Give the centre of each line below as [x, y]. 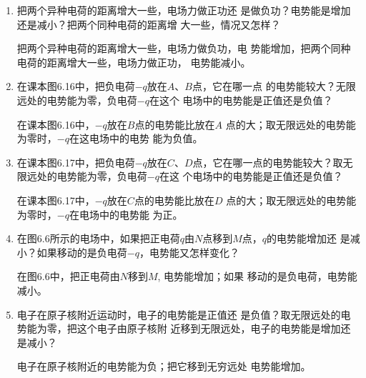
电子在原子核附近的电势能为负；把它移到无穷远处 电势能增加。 [164, 366]
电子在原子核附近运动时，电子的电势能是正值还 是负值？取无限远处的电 [184, 314]
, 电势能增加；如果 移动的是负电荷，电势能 [257, 276]
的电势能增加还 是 [308, 238]
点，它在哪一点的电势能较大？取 [268, 162]
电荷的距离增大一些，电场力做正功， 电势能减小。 [134, 62]
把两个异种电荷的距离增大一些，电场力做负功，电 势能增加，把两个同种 [184, 48]
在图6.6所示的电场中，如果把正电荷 [98, 238]
